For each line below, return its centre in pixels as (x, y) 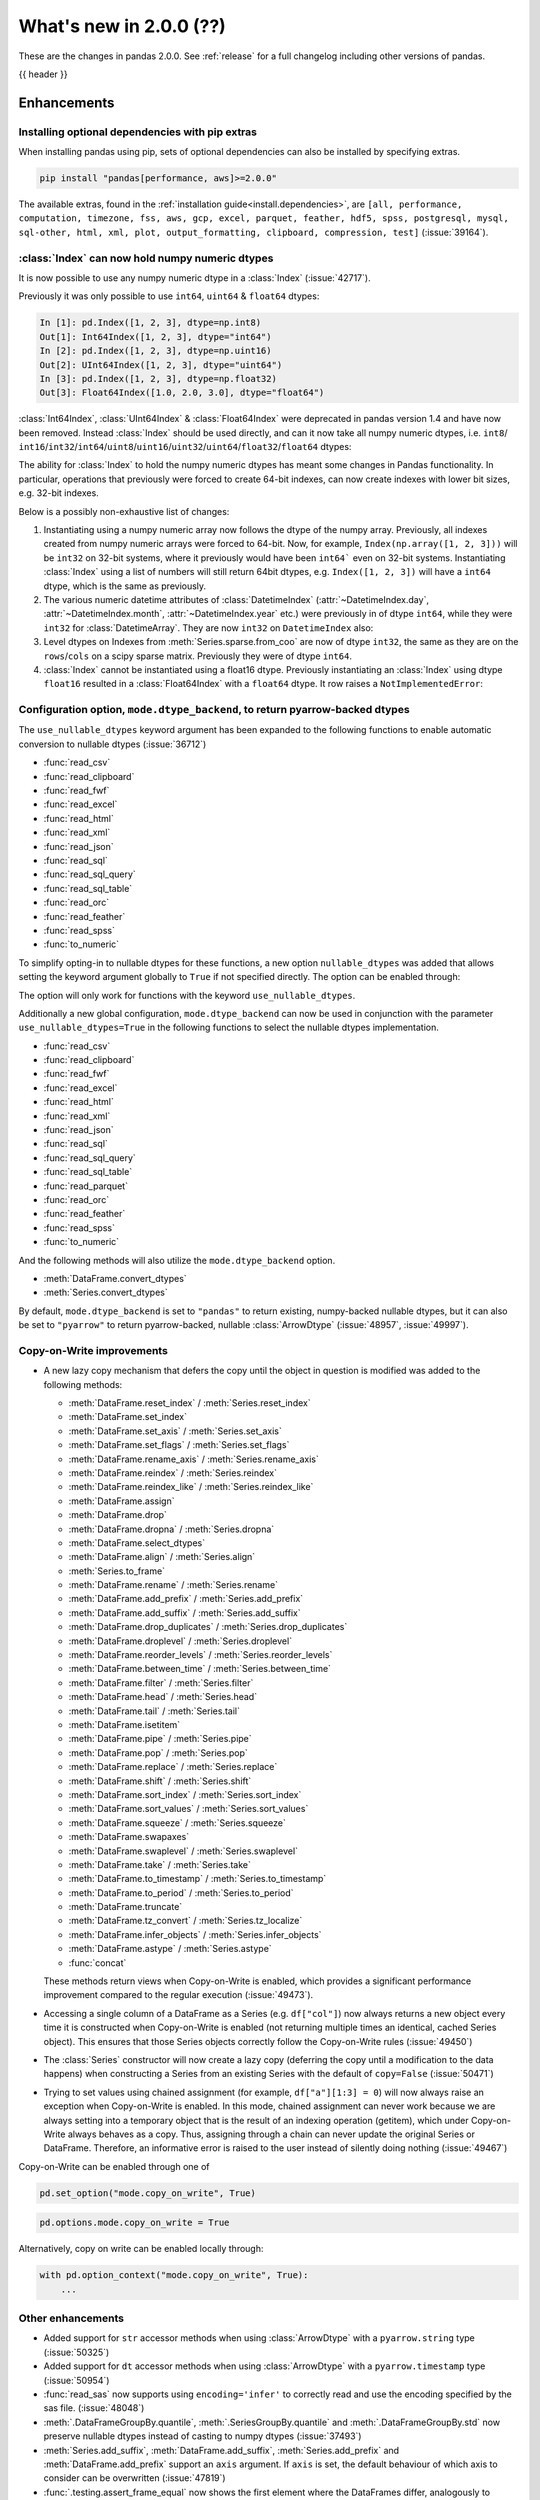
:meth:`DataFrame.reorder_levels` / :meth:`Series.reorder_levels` (200, 1655)
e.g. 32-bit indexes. (58, 493)
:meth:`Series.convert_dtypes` (106, 1292)
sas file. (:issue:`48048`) (94, 2408)
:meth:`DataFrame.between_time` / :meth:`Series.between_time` (200, 1669)
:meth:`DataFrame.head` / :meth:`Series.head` (163, 1697)
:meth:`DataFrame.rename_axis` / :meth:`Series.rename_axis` (193, 1459)
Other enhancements (71, 2318)
